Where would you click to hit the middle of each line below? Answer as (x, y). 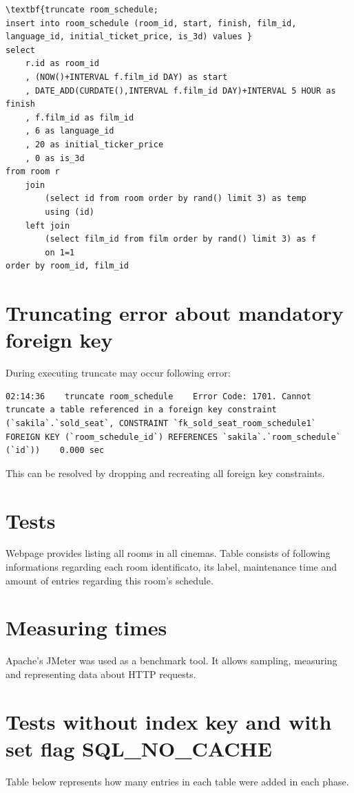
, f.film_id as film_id (80, 117)
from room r (33, 172)
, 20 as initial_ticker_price (94, 144)
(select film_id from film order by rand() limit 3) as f (181, 239)
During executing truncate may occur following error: (118, 373)
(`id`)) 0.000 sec (55, 451)
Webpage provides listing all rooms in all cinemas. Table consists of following (168, 553)
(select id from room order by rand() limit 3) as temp (176, 199)
